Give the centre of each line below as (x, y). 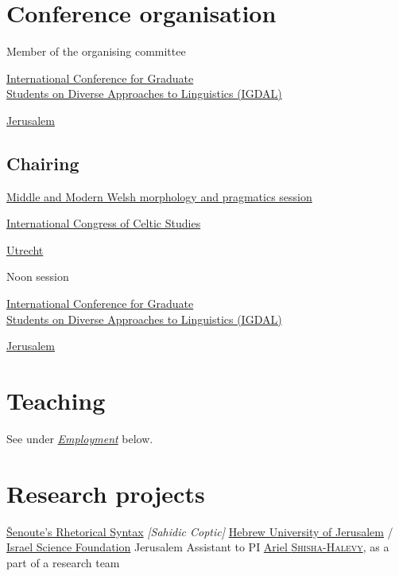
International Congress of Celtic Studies (104, 223)
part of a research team (63, 562)
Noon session (38, 276)
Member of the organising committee (96, 51)
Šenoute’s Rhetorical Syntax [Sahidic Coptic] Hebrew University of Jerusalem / (200, 531)
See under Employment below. (80, 438)
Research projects (106, 493)
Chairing (43, 163)
